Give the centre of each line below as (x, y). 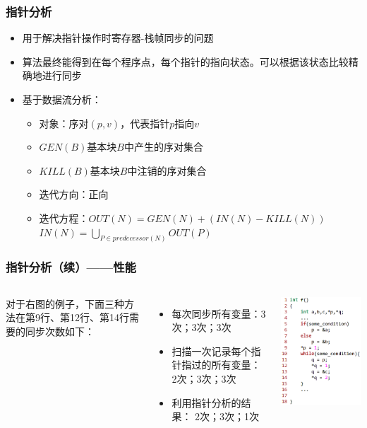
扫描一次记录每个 (211, 351)
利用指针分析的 (206, 402)
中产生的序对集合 (163, 147)
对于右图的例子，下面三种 (65, 303)
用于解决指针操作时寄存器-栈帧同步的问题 (118, 38)
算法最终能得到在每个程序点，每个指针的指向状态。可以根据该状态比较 (185, 61)
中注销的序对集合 (167, 170)
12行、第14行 (99, 317)
